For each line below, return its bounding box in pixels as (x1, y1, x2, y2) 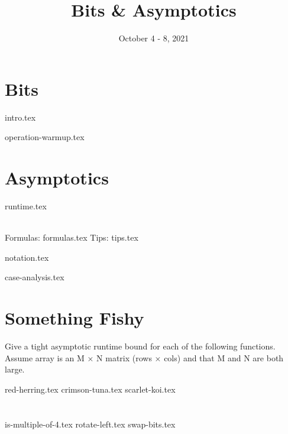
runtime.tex (5, 199, 47, 212)
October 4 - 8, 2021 (118, 32, 189, 44)
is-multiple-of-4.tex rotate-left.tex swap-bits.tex (5, 417, 176, 430)
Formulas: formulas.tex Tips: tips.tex (5, 231, 138, 244)
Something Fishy (5, 306, 144, 330)
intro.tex (5, 111, 36, 123)
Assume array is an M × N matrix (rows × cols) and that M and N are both (5, 351, 284, 364)
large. (5, 363, 25, 375)
